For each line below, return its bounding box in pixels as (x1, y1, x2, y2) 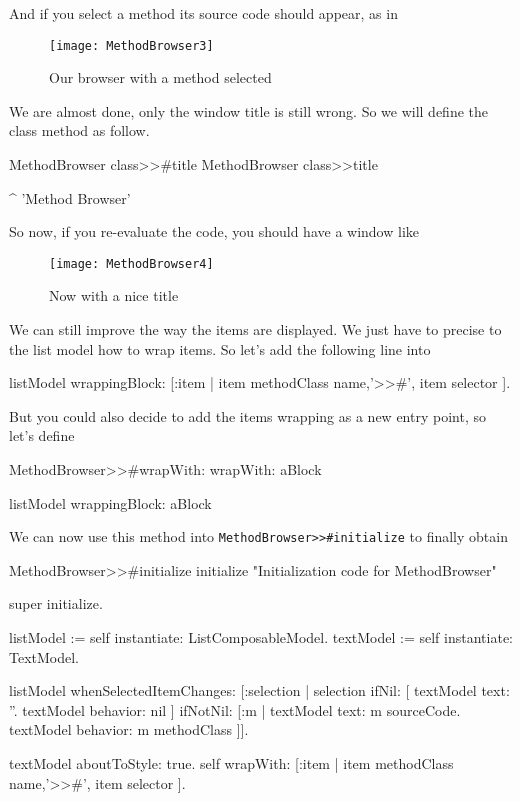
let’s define (9, 425, 75, 446)
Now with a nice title (49, 285, 179, 306)
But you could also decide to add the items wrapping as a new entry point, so (9, 405, 486, 426)
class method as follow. (9, 120, 150, 141)
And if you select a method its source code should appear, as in (9, 3, 398, 23)
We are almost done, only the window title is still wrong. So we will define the (9, 100, 489, 121)
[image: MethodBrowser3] (49, 38, 214, 53)
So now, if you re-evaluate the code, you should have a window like (9, 221, 419, 242)
